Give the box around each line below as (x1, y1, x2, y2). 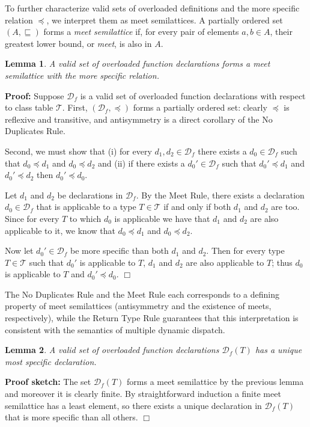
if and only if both (163, 200, 231, 213)
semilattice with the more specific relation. (5, 69, 159, 81)
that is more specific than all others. (5, 411, 138, 423)
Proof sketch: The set (5, 375, 91, 388)
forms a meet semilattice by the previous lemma (127, 375, 304, 388)
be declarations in (57, 188, 123, 201)
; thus (272, 256, 293, 268)
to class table (5, 101, 53, 114)
